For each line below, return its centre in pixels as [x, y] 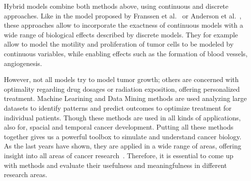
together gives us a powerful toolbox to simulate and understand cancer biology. [123, 136]
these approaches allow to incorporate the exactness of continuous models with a [124, 25]
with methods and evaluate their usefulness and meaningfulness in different [116, 165]
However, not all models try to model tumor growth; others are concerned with [121, 79]
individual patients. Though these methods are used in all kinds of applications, [122, 117]
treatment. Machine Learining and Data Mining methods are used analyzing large [125, 98]
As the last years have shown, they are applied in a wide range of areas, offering [123, 146]
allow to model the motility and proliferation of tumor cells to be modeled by [119, 44]
